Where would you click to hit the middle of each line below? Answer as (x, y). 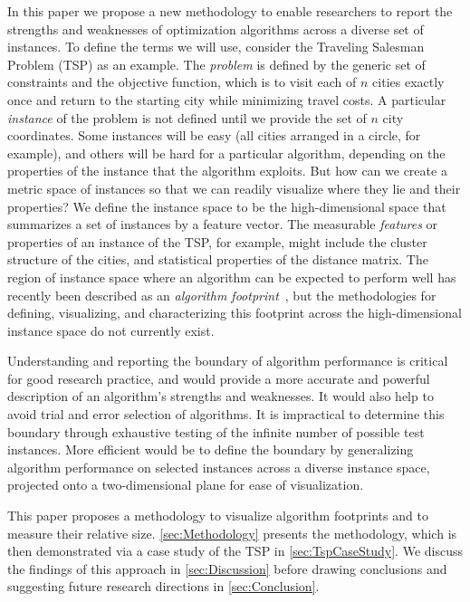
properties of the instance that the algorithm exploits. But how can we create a (227, 171)
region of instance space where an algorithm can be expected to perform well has (232, 277)
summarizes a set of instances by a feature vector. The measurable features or (223, 224)
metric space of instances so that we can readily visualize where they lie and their (234, 188)
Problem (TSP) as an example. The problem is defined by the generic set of (216, 64)
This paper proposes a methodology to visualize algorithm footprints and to (218, 516)
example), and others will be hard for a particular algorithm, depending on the (226, 153)
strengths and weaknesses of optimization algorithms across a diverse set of (216, 29)
